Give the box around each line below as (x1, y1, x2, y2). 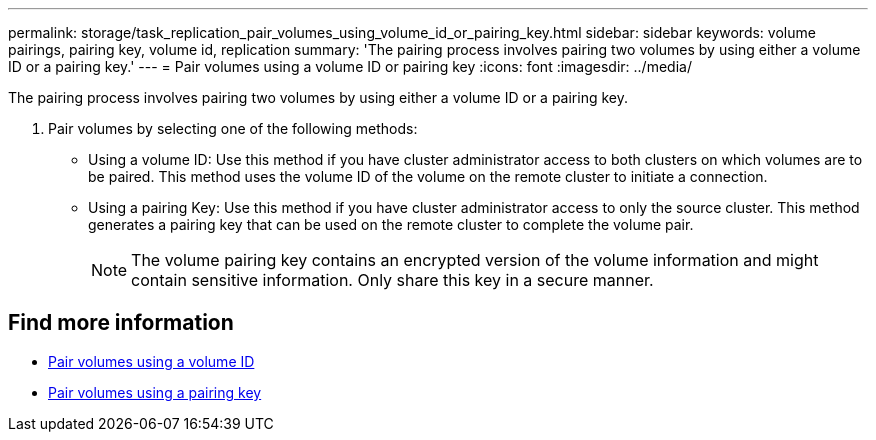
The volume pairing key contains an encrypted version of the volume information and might (131, 250, 819, 270)
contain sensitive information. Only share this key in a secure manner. (131, 270, 654, 290)
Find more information (8, 310, 234, 336)
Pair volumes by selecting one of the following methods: (48, 120, 418, 137)
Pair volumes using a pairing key (48, 383, 262, 401)
